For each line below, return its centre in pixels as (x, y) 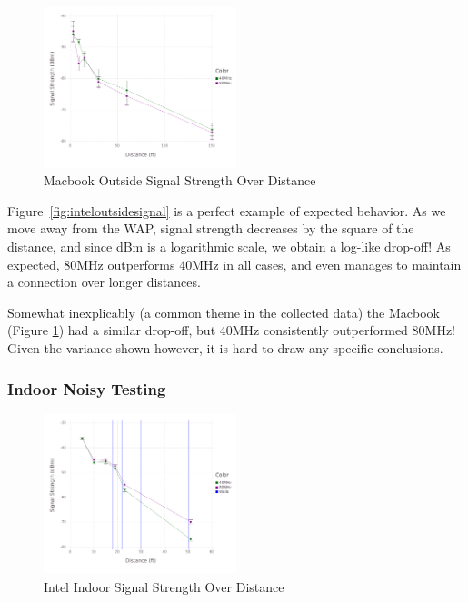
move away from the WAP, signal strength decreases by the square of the (211, 228)
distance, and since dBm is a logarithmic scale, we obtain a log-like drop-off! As (229, 247)
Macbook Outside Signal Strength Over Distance (180, 180)
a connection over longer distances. (104, 282)
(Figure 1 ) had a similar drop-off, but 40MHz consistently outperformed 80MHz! (231, 330)
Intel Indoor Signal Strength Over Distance (164, 587)
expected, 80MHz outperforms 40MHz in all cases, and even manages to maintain (234, 264)
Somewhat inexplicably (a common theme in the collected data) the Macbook (224, 312)
